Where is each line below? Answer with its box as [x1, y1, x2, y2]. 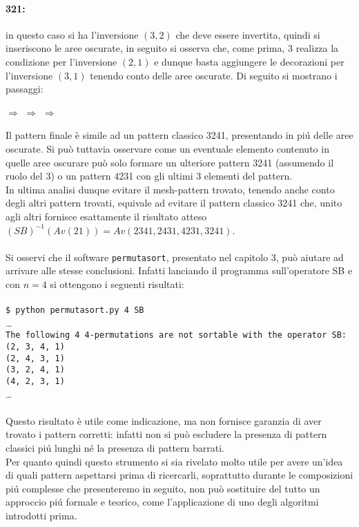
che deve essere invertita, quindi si [175, 27, 320, 41]
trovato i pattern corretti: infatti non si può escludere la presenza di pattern [6, 427, 327, 441]
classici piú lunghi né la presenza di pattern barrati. [6, 441, 224, 455]
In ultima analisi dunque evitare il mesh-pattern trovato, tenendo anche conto [6, 182, 335, 196]
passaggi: [6, 82, 43, 96]
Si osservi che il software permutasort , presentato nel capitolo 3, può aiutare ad [6, 249, 344, 264]
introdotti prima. [6, 508, 77, 523]
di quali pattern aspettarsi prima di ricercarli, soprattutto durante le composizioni [6, 468, 353, 482]
